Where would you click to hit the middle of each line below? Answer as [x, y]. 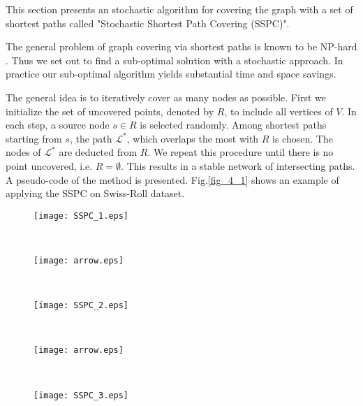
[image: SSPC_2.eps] [81, 306]
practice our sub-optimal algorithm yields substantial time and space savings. [171, 74]
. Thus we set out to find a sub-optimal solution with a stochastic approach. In [175, 60]
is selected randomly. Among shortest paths [233, 125]
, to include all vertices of [279, 111]
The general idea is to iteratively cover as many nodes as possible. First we [166, 97]
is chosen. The [303, 138]
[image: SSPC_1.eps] [81, 216]
